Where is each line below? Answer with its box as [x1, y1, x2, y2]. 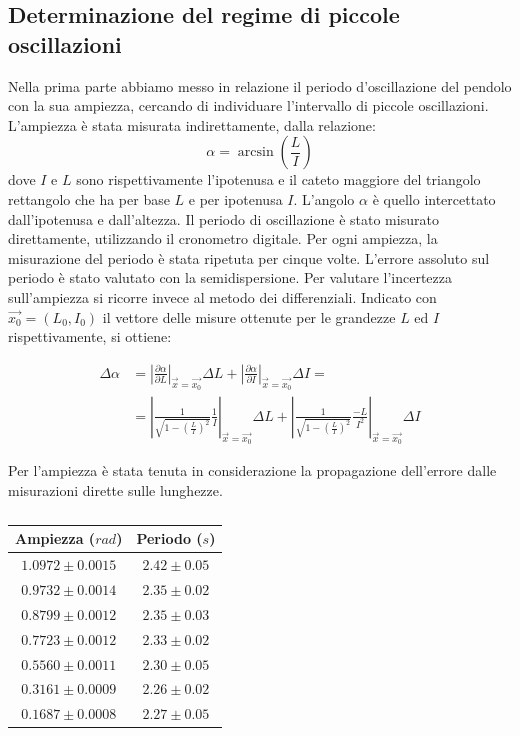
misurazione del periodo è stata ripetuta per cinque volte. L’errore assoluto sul [8, 247, 490, 268]
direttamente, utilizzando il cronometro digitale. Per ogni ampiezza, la [8, 228, 438, 249]
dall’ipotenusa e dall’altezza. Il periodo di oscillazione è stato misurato [8, 208, 439, 229]
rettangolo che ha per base [8, 188, 170, 209]
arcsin [237, 145, 274, 160]
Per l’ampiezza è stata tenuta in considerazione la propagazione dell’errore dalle [8, 460, 497, 481]
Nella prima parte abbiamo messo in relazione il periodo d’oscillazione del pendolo [8, 75, 512, 96]
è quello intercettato [372, 188, 496, 209]
